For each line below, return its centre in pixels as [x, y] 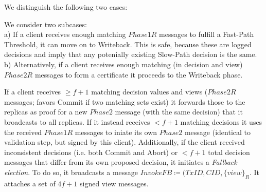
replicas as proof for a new [46, 112]
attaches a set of [30, 183]
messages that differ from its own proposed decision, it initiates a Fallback [121, 162]
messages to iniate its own [116, 132]
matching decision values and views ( [149, 92]
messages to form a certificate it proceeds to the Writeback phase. [139, 74]
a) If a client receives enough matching [65, 34]
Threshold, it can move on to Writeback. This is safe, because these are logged [128, 44]
